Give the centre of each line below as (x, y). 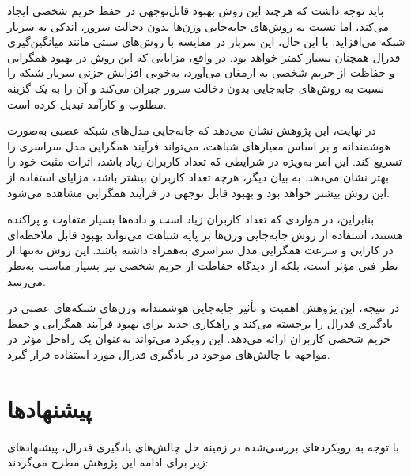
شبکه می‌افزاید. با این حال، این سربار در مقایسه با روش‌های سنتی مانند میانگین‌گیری (206, 42)
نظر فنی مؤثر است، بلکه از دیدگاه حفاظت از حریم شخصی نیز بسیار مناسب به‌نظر (203, 265)
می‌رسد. (26, 281)
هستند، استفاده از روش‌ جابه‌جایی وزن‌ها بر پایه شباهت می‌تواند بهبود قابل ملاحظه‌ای (205, 234)
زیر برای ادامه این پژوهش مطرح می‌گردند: (108, 462)
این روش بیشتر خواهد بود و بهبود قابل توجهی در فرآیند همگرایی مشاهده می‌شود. (199, 192)
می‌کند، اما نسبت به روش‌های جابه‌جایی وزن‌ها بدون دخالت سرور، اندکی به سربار (198, 26)
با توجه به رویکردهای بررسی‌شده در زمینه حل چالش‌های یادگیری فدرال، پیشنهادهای (203, 446)
